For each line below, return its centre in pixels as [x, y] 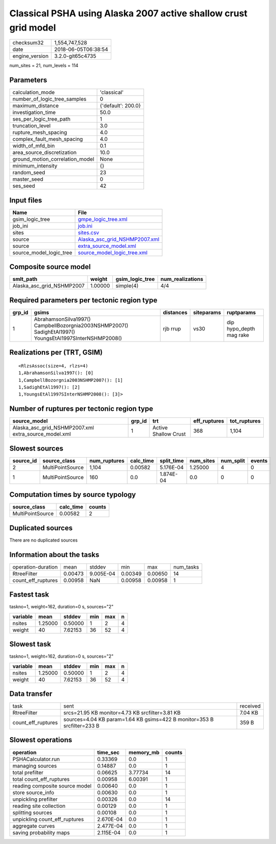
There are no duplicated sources [44, 540]
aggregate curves [34, 826]
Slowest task [30, 644]
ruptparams [241, 312]
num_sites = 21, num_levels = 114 [44, 66]
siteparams [207, 312]
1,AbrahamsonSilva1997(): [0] [56, 373]
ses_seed [24, 186]
